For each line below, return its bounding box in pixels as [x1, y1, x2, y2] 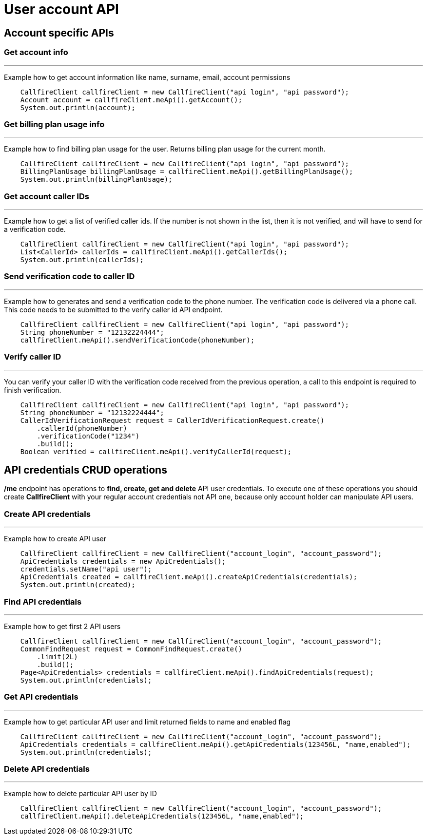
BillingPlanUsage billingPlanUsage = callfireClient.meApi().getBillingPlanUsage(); [20, 168, 353, 176]
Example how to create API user [4, 534, 106, 543]
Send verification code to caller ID [4, 271, 135, 282]
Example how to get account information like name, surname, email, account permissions [4, 73, 291, 81]
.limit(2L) [37, 652, 78, 661]
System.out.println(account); [20, 103, 136, 112]
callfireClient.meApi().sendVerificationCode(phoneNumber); [20, 336, 255, 344]
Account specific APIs [4, 26, 114, 39]
